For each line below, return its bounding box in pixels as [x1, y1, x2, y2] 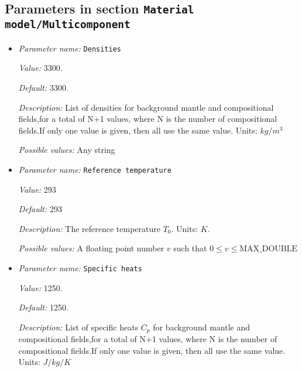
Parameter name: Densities [18, 42, 122, 54]
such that [173, 242, 207, 254]
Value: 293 [18, 183, 56, 195]
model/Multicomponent [5, 18, 131, 31]
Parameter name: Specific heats [18, 262, 142, 274]
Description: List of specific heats [18, 320, 139, 333]
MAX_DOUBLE [239, 245, 298, 254]
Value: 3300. [18, 62, 63, 74]
